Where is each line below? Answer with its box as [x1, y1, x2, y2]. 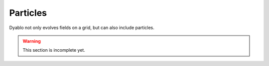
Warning [22, 38, 41, 44]
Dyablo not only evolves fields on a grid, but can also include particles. [9, 25, 154, 31]
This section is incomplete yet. [22, 47, 86, 53]
